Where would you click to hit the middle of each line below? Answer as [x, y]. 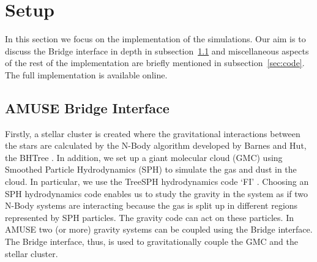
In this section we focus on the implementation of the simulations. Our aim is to [155, 39]
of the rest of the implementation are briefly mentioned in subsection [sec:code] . [155, 63]
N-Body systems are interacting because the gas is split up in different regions [151, 205]
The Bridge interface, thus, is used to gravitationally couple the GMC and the [151, 241]
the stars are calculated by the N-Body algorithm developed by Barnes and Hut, [156, 145]
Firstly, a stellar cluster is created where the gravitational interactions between [153, 133]
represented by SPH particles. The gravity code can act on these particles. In [149, 217]
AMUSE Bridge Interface [87, 107]
